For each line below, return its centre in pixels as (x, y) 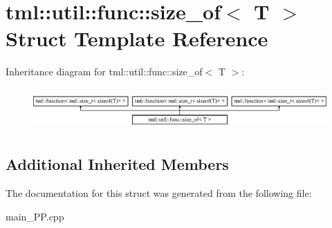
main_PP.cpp (35, 216)
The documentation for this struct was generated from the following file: (159, 193)
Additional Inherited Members (117, 164)
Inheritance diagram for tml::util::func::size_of (104, 72)
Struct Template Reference (137, 38)
